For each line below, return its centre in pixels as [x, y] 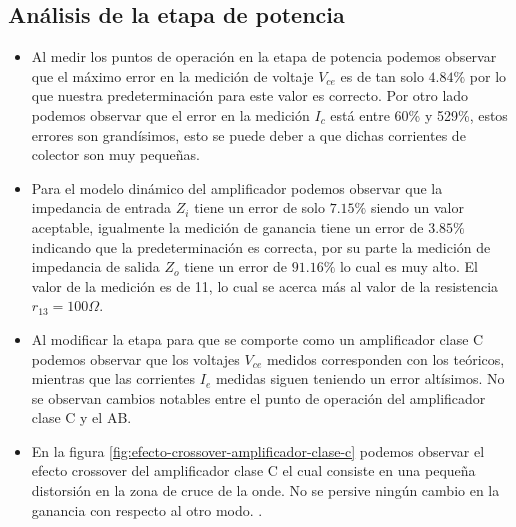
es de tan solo [382, 75]
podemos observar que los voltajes [135, 358]
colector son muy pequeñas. [115, 154]
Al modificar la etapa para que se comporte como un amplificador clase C [257, 338]
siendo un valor [417, 207]
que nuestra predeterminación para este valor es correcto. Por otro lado [250, 95]
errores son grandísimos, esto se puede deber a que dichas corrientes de [248, 134]
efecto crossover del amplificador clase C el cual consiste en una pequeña [253, 470]
